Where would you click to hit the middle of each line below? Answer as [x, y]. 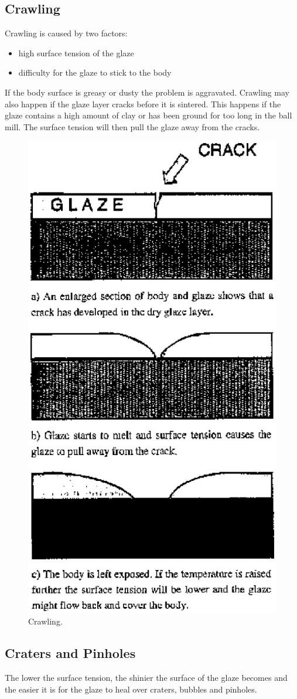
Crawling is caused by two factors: [66, 33]
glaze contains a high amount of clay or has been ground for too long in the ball [148, 115]
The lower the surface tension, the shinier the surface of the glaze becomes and [146, 678]
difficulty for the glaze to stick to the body [95, 72]
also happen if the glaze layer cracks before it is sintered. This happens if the [143, 104]
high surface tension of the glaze [76, 52]
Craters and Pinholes [70, 653]
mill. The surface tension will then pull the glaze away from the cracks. [132, 126]
